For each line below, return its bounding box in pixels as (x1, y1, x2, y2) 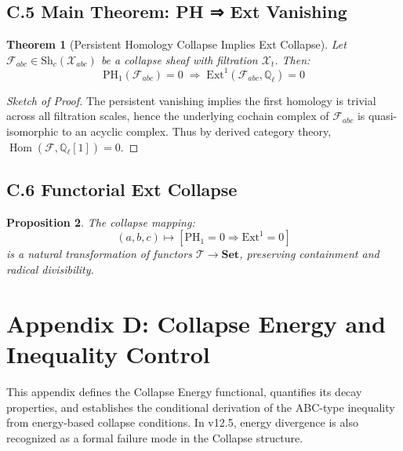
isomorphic (6, 123, 59, 140)
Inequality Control (6, 338, 210, 370)
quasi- (368, 107, 398, 124)
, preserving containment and (239, 246, 379, 262)
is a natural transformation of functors (6, 246, 192, 262)
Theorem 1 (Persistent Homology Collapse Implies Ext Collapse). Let (6, 36, 347, 53)
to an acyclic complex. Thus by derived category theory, (61, 123, 332, 140)
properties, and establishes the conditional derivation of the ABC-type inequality (6, 398, 395, 415)
